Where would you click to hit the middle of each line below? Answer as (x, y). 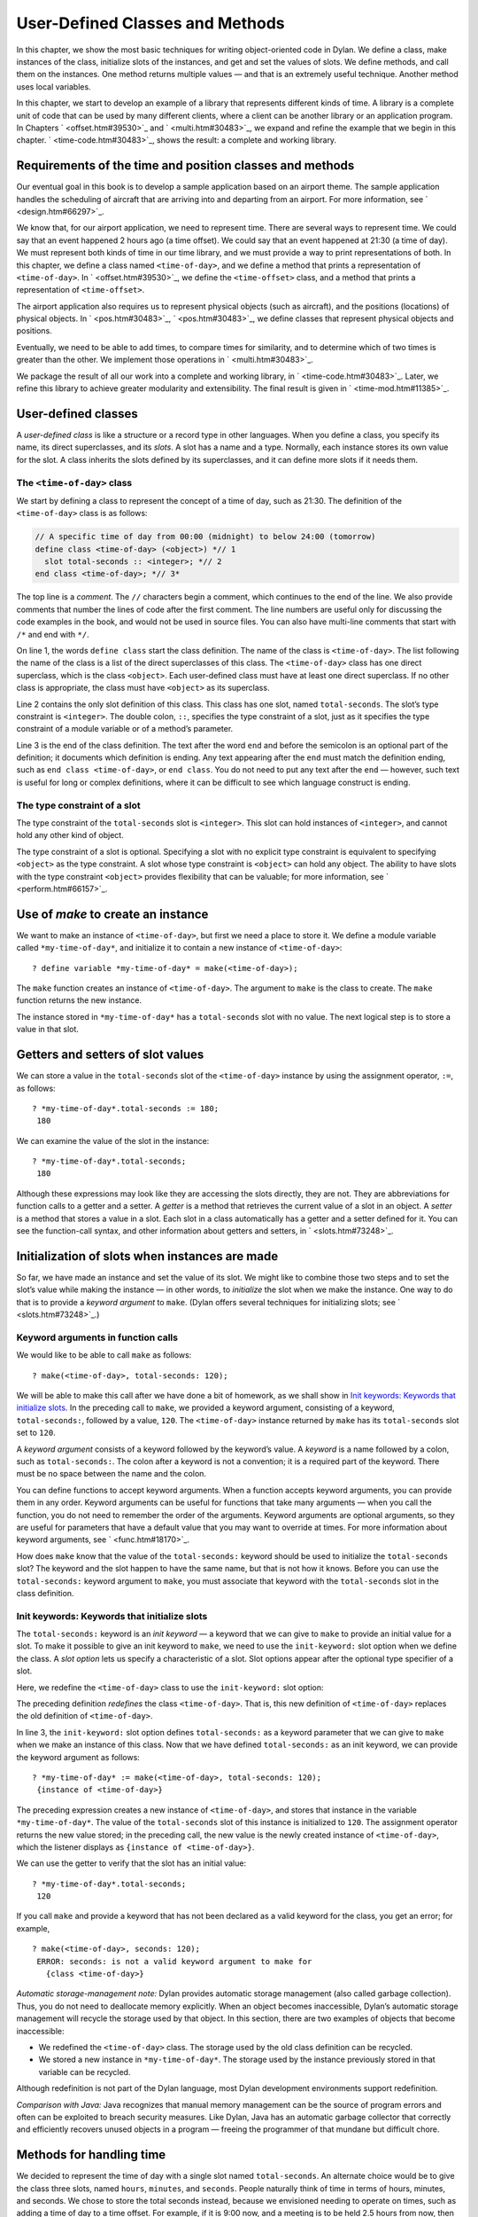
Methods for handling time (91, 2155)
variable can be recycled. (85, 2072)
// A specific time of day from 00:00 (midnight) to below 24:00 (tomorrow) (205, 537)
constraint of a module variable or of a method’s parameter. (125, 729)
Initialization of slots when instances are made (147, 1256)
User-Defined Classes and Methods (150, 23)
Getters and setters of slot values (110, 1055)
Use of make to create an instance (112, 914)
